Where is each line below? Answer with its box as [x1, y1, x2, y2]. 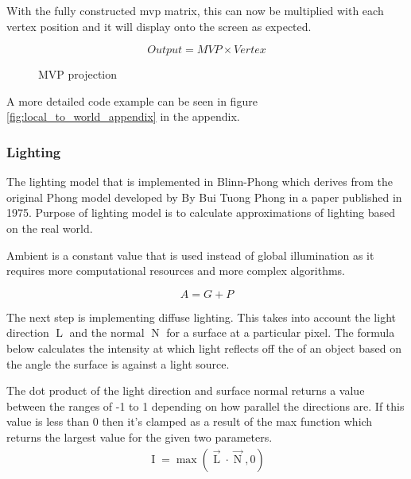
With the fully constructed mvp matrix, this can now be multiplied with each [6, 2, 384, 18]
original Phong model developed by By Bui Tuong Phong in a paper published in [6, 188, 402, 205]
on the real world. [6, 219, 93, 236]
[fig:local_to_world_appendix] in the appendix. [6, 108, 240, 125]
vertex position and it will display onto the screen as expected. [6, 17, 312, 34]
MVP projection [38, 66, 118, 83]
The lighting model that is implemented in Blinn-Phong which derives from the [6, 173, 393, 190]
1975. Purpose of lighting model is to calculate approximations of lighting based [6, 204, 396, 221]
